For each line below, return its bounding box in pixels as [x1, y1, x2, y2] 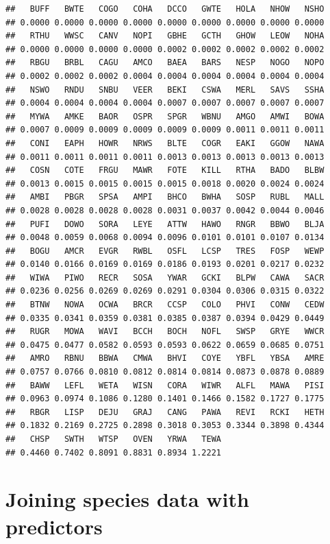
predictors [5, 512, 103, 540]
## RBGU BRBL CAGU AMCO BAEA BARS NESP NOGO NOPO [5, 58, 325, 68]
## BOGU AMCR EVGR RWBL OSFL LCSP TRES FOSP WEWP [5, 246, 325, 256]
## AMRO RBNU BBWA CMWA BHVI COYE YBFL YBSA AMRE [5, 353, 325, 364]
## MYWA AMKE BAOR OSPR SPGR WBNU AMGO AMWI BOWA [5, 111, 325, 121]
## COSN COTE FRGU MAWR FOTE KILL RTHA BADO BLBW [5, 165, 325, 176]
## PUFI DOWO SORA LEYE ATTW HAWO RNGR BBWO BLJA [5, 219, 325, 229]
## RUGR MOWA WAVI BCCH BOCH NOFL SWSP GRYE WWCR [5, 327, 325, 337]
